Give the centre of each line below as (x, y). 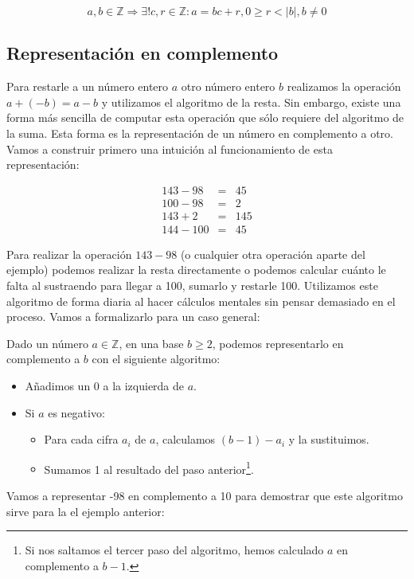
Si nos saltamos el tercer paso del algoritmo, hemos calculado (174, 550)
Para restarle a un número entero (88, 86)
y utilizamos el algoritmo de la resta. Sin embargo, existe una (251, 102)
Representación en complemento (143, 53)
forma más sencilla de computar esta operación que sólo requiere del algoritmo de (205, 117)
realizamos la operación (344, 86)
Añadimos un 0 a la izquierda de (105, 386)
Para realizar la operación (69, 254)
